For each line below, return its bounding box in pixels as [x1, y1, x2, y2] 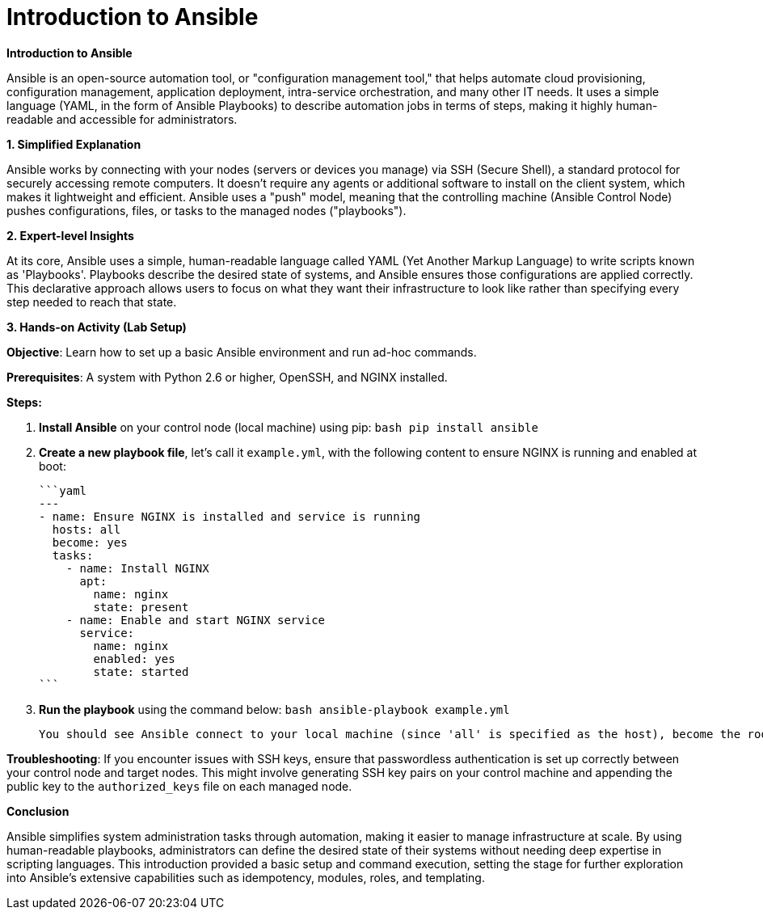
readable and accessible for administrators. [6, 112, 238, 126]
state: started [93, 665, 189, 678]
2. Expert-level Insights [6, 228, 134, 243]
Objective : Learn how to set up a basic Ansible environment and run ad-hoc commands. [6, 344, 477, 359]
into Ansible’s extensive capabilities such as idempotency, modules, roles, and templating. [6, 870, 485, 884]
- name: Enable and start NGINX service [65, 613, 326, 627]
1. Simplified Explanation [6, 137, 141, 151]
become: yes [52, 535, 128, 549]
